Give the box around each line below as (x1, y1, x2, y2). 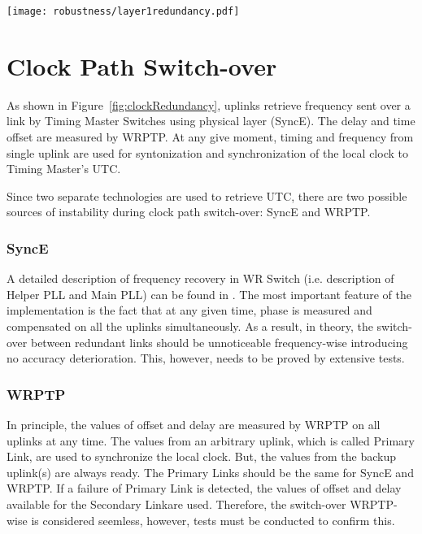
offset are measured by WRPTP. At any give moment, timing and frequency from (7, 128, 414, 145)
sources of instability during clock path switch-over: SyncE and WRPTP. (7, 203, 371, 220)
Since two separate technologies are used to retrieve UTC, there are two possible (7, 187, 407, 204)
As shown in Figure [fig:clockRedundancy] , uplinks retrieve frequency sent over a (7, 96, 411, 113)
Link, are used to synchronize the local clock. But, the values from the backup (7, 448, 397, 465)
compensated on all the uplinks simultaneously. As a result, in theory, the (7, 317, 373, 334)
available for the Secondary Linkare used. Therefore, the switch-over (7, 495, 346, 512)
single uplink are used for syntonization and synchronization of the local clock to (7, 144, 408, 161)
